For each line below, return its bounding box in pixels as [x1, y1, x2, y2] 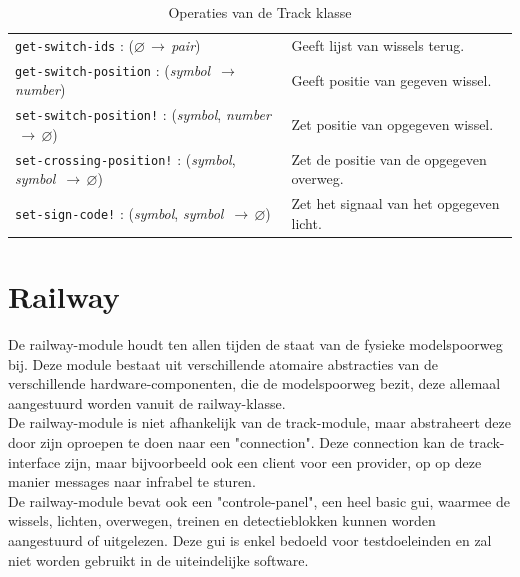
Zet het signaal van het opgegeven [291, 193, 500, 214]
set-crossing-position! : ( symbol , [15, 148, 236, 169]
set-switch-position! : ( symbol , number [15, 104, 271, 125]
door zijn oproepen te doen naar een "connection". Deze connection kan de [8, 432, 465, 453]
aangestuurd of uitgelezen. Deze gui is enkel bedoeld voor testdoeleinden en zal [8, 530, 492, 550]
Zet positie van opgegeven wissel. [291, 114, 494, 135]
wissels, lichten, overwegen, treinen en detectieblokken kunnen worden [8, 510, 436, 531]
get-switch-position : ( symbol [15, 59, 211, 80]
